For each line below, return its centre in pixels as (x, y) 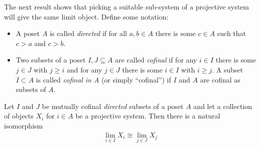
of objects (19, 116)
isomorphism (24, 125)
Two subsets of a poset (51, 60)
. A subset (228, 69)
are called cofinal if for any (156, 60)
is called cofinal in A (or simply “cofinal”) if (103, 79)
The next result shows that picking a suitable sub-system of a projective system (126, 6)
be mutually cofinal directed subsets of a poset (113, 106)
